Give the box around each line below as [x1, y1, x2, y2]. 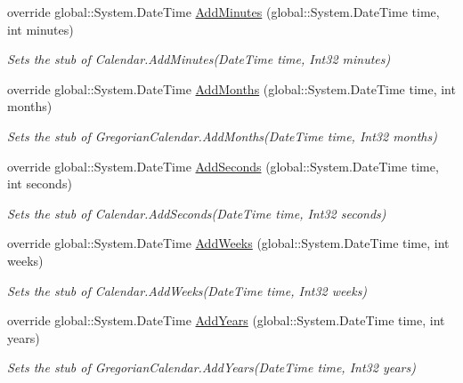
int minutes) [7, 20, 74, 38]
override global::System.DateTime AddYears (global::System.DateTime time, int [7, 311, 445, 330]
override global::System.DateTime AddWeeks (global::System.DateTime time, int [7, 234, 450, 252]
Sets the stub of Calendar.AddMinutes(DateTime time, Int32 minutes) [7, 50, 391, 68]
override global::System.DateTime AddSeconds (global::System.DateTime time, [7, 156, 439, 175]
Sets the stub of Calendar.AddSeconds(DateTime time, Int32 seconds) [7, 203, 386, 222]
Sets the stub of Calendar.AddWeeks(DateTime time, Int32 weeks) [7, 281, 368, 299]
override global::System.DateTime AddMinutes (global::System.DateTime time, [7, 3, 440, 20]
